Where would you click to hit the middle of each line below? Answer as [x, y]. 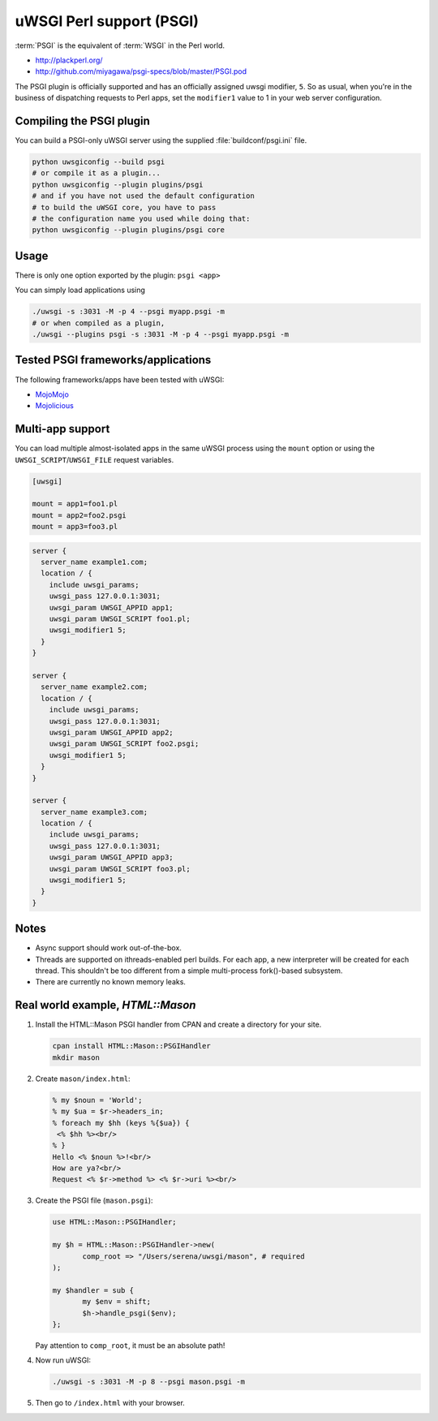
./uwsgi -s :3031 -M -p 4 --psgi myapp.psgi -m [128, 312]
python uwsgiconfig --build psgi [99, 162]
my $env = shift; [117, 1302]
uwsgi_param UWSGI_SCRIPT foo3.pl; [120, 869]
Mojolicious [55, 406]
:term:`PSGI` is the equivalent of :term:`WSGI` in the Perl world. [120, 45]
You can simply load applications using [80, 290]
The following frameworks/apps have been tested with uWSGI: [120, 379]
